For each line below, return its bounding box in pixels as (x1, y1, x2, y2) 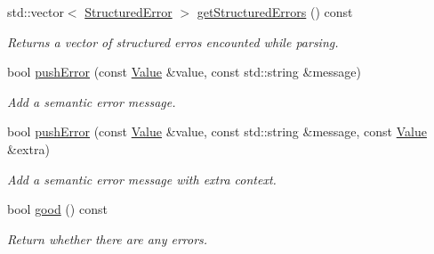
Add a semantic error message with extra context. (7, 169, 277, 188)
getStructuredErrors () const (197, 3, 353, 20)
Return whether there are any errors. (7, 229, 208, 248)
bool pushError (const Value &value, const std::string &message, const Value (7, 122, 427, 141)
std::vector (7, 3, 64, 20)
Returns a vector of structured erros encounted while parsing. (7, 32, 339, 51)
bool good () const (7, 200, 108, 218)
